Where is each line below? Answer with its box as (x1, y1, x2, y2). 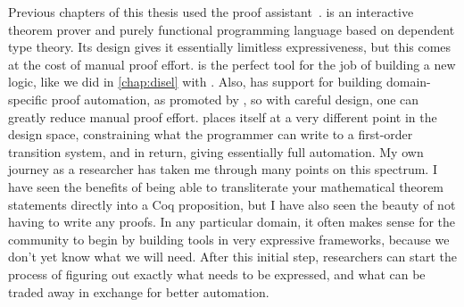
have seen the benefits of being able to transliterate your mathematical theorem (8, 177, 444, 195)
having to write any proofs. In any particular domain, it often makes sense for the (8, 212, 456, 231)
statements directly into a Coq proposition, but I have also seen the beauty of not (8, 195, 456, 213)
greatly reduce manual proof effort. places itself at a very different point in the (8, 107, 437, 126)
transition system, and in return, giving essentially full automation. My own (8, 142, 424, 161)
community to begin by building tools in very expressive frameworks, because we (8, 229, 450, 248)
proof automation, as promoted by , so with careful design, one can (51, 89, 419, 108)
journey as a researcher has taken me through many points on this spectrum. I (8, 160, 437, 178)
